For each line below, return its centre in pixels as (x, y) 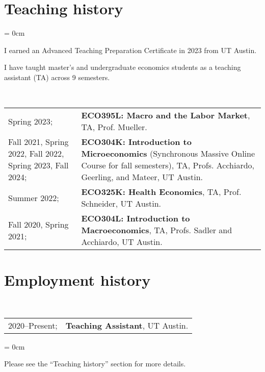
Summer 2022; (34, 197)
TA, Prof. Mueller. (114, 127)
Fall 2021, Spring (38, 142)
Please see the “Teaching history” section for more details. (95, 364)
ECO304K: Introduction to (136, 142)
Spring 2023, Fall (38, 165)
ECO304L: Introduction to (136, 218)
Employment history (77, 280)
